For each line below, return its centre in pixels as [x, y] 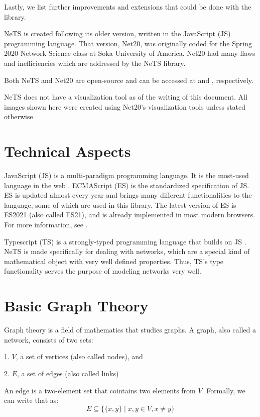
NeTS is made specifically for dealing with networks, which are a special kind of [127, 251]
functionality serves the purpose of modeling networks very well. [103, 271]
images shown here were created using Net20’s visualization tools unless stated [125, 106]
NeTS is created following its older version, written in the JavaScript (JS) [117, 33]
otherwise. [20, 116]
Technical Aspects [68, 151]
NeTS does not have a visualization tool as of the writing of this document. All [126, 97]
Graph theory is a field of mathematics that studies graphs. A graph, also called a [130, 330]
